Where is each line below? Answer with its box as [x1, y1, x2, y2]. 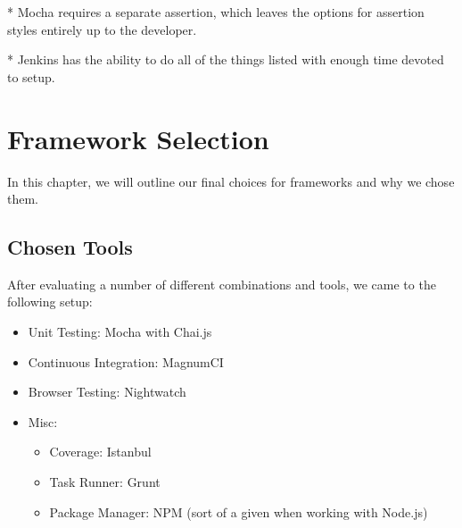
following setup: [7, 292, 93, 311]
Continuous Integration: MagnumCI [28, 352, 224, 371]
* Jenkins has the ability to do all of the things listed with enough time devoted [7, 50, 444, 69]
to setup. [7, 67, 55, 86]
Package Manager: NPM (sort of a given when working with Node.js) [49, 502, 428, 521]
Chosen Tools [7, 233, 133, 261]
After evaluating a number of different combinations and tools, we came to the [7, 274, 436, 293]
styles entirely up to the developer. [7, 20, 197, 38]
